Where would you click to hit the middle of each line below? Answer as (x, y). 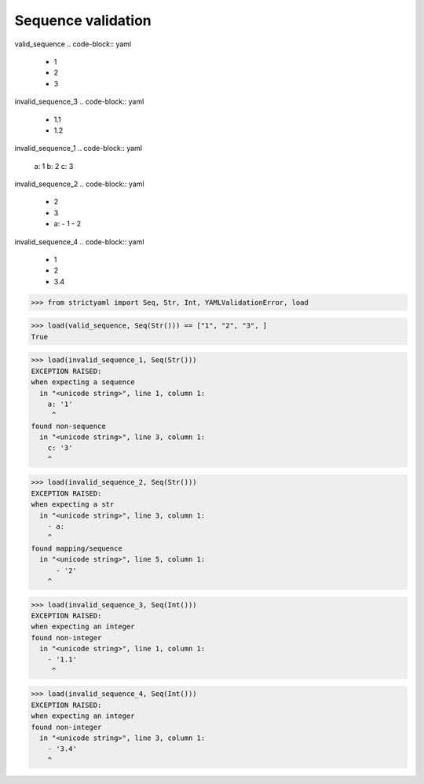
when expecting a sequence (83, 382)
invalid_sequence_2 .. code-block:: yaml (79, 184)
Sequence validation (83, 20)
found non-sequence (68, 426)
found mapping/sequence (77, 548)
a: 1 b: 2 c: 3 (54, 166)
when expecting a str (73, 504)
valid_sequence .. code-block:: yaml (73, 44)
